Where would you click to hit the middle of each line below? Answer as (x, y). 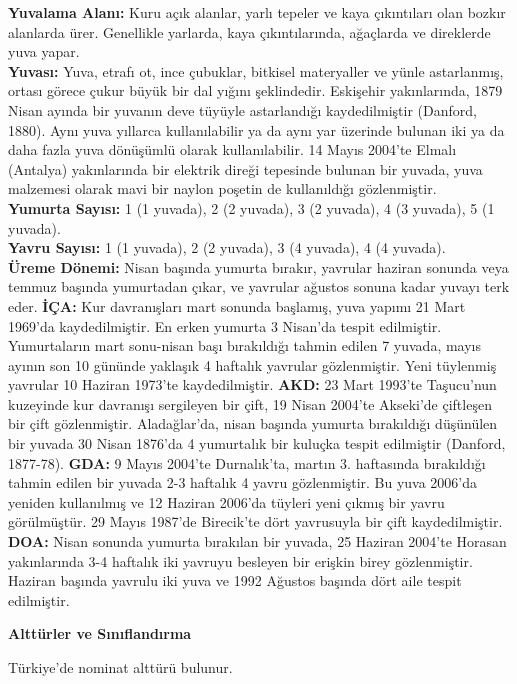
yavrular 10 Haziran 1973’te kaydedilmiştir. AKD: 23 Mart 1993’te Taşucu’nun (252, 384)
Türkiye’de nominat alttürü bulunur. (120, 667)
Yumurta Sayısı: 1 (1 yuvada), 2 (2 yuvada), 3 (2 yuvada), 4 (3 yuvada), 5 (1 (251, 207)
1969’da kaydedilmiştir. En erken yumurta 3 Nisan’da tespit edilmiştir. (225, 325)
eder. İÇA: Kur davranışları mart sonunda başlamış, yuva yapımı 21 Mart (237, 305)
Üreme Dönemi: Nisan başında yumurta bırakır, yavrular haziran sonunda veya (258, 266)
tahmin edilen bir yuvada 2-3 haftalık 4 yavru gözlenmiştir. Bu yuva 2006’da (243, 482)
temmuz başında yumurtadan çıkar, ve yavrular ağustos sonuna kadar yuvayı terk (259, 286)
